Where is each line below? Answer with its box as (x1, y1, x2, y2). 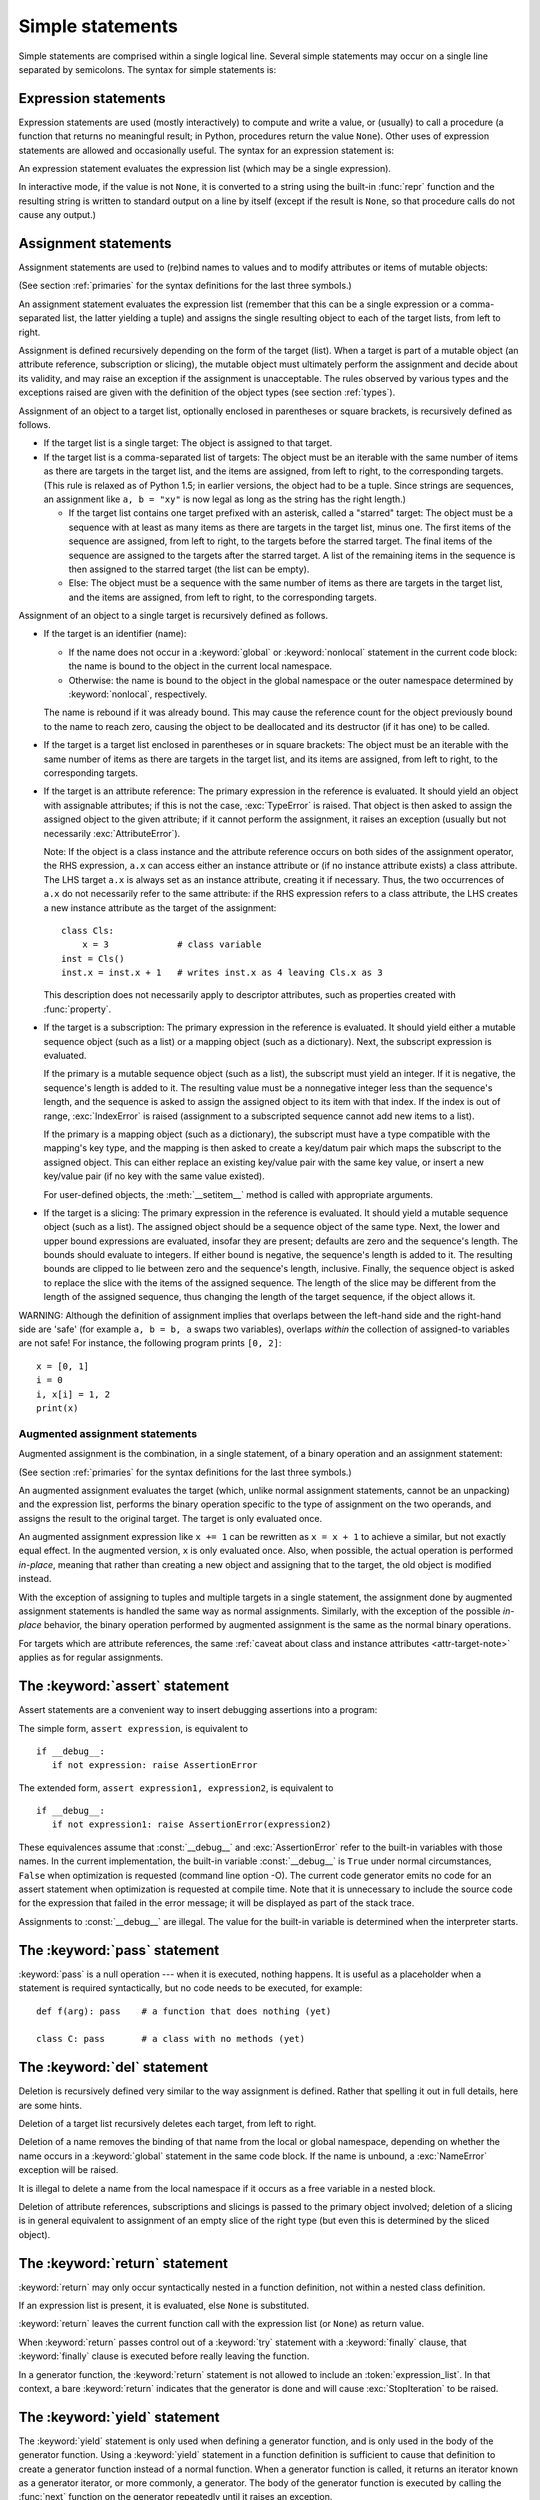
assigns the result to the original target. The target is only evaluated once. (18, 1512, 323, 1524)
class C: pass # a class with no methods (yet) (36, 2033, 305, 2045)
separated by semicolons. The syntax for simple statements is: (18, 63, 277, 75)
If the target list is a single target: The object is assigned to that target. (43, 437, 333, 449)
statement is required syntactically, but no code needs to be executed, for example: (18, 1982, 363, 1994)
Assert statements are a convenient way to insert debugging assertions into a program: (18, 1704, 378, 1716)
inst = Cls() (61, 953, 125, 964)
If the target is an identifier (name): (43, 628, 187, 640)
